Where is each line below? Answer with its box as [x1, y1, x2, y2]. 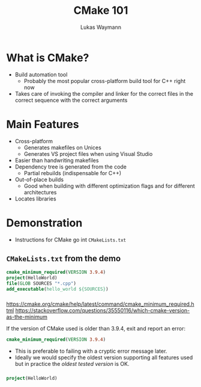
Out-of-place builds [14, 176, 64, 183]
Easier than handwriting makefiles [14, 156, 99, 164]
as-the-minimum [6, 313, 48, 320]
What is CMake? [6, 51, 89, 64]
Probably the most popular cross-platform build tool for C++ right [23, 77, 186, 84]
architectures [23, 188, 57, 196]
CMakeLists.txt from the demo [6, 253, 121, 264]
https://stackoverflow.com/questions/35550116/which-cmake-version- [15, 306, 190, 314]
